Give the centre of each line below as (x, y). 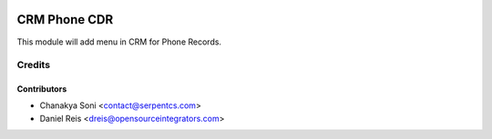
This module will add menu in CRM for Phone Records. (119, 42)
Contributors (42, 89)
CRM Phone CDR (65, 20)
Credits (33, 65)
